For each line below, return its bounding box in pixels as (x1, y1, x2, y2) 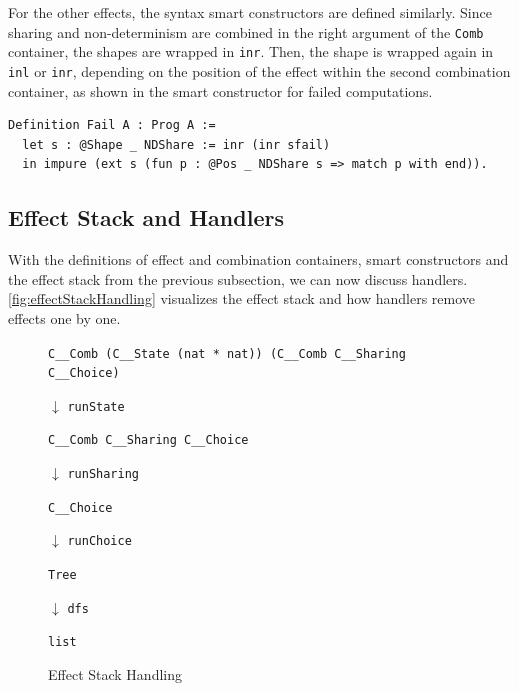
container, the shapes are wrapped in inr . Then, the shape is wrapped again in (8, 41, 494, 62)
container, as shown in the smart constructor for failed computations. (8, 80, 433, 101)
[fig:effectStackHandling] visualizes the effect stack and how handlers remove (8, 288, 476, 309)
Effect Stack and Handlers (8, 202, 284, 233)
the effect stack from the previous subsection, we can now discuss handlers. (8, 268, 468, 289)
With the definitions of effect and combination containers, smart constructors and (8, 249, 509, 270)
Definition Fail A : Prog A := (8, 118, 216, 133)
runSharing (67, 467, 139, 482)
